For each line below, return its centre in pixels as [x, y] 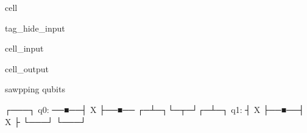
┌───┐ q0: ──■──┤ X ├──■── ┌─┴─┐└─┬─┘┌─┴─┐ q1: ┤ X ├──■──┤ [155, 109]
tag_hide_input [35, 28]
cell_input [24, 48]
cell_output [27, 68]
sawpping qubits [35, 89]
